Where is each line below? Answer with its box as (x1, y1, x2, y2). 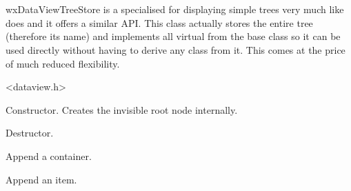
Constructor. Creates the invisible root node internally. (6, 102, 238, 117)
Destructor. (6, 125, 54, 140)
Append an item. (6, 172, 77, 186)
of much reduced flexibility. (6, 56, 120, 70)
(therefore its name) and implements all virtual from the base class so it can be (6, 29, 341, 43)
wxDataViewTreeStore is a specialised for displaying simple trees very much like (6, 2, 344, 17)
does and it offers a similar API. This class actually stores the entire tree (6, 15, 313, 30)
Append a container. (6, 148, 92, 163)
